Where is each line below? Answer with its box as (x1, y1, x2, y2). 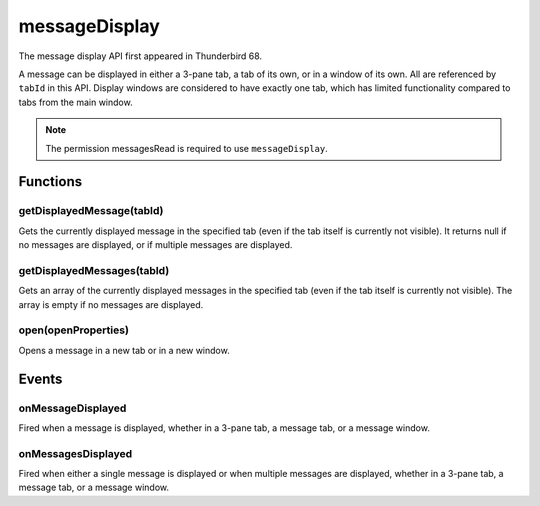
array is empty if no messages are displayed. (18, 298, 204, 310)
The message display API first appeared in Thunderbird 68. (18, 50, 263, 62)
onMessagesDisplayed (18, 446, 133, 460)
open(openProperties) (18, 323, 130, 337)
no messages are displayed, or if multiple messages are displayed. (18, 239, 293, 251)
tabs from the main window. (18, 96, 134, 108)
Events (18, 370, 63, 387)
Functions (18, 173, 83, 190)
